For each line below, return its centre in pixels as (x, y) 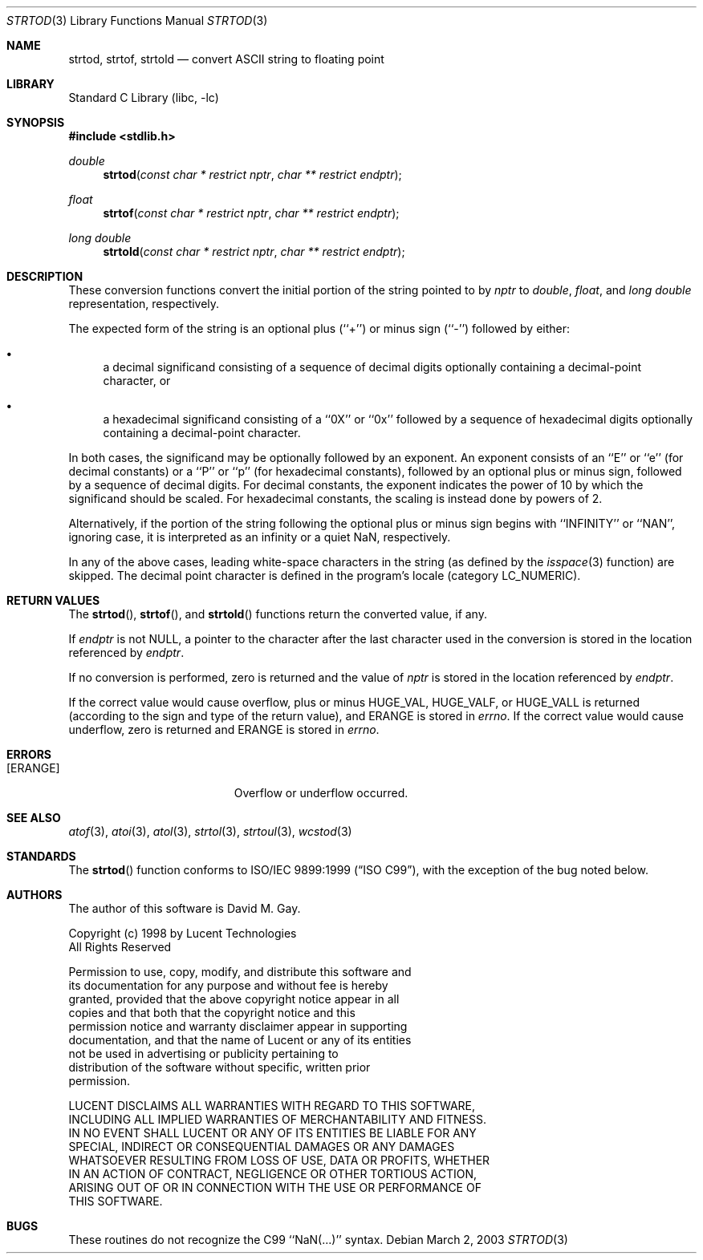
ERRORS (29, 754)
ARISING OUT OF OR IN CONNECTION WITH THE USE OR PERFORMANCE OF (275, 1187)
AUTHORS (35, 895)
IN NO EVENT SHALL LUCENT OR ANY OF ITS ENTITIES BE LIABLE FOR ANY (272, 1133)
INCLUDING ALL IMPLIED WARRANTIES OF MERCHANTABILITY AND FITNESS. (277, 1119)
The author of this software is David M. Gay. (185, 908)
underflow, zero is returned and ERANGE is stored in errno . (224, 729)
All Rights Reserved (120, 947)
